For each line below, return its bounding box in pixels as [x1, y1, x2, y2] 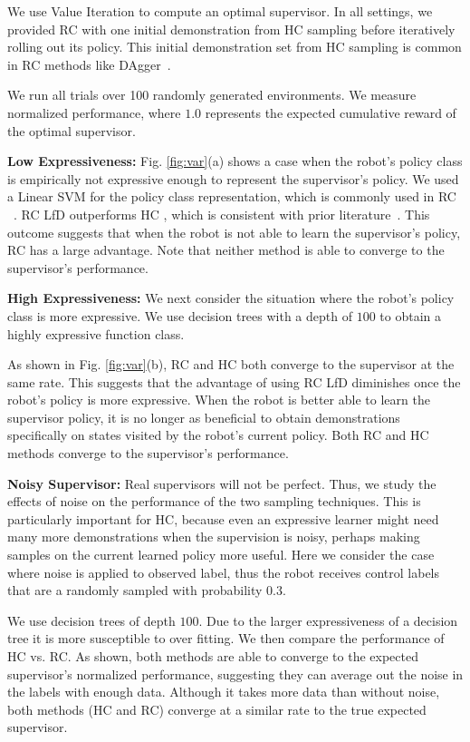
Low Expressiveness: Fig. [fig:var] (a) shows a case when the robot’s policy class [7, 151, 463, 171]
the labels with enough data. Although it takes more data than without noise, [7, 682, 440, 701]
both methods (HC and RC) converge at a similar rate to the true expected [7, 699, 427, 718]
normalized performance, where [7, 103, 181, 122]
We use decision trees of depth [7, 610, 176, 630]
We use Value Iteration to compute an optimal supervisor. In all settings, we [7, 2, 433, 20]
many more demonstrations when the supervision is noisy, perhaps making [7, 527, 420, 546]
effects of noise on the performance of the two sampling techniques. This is [7, 492, 421, 511]
